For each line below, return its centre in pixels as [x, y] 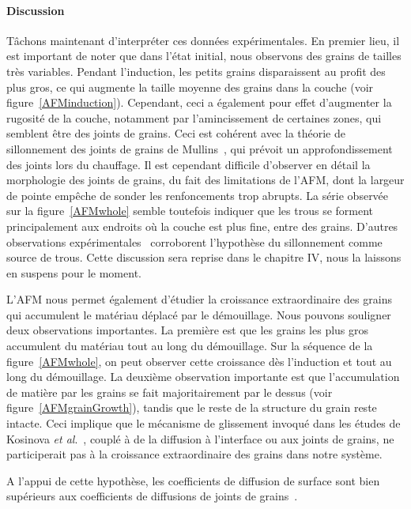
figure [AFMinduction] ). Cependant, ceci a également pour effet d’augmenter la [199, 102]
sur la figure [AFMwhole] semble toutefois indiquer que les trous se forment [190, 211]
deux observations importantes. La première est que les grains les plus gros [188, 330]
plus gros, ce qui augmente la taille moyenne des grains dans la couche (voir [190, 87]
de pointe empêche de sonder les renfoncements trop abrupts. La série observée [198, 195]
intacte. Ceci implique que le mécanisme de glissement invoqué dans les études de [204, 423]
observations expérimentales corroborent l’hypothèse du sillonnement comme [194, 241]
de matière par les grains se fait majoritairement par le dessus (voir [170, 392]
